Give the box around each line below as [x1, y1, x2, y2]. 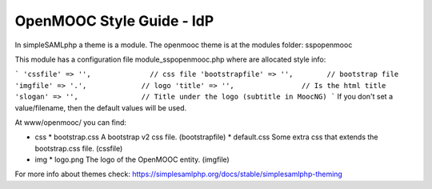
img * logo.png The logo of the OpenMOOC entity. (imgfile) [34, 155, 230, 164]
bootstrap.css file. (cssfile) [34, 143, 123, 153]
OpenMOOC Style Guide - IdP [14, 12, 214, 30]
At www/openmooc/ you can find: [14, 117, 127, 127]
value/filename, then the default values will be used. [14, 103, 187, 112]
